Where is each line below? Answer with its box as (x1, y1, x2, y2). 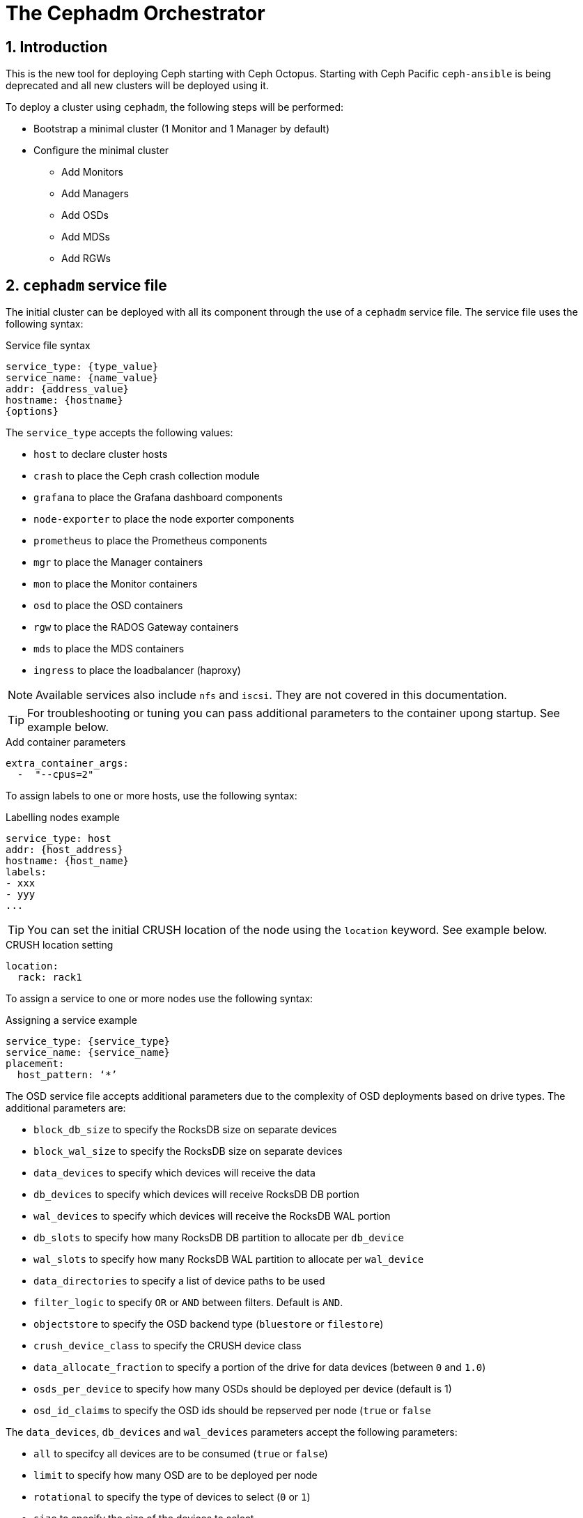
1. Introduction (6, 38, 107, 56)
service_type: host (6, 833, 111, 845)
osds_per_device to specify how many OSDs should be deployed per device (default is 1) (33, 1383, 452, 1395)
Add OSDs (61, 209, 109, 222)
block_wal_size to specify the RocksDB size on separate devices (33, 1145, 343, 1158)
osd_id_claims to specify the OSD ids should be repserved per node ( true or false (33, 1404, 431, 1417)
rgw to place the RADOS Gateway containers (33, 621, 239, 634)
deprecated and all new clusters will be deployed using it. (6, 79, 269, 92)
